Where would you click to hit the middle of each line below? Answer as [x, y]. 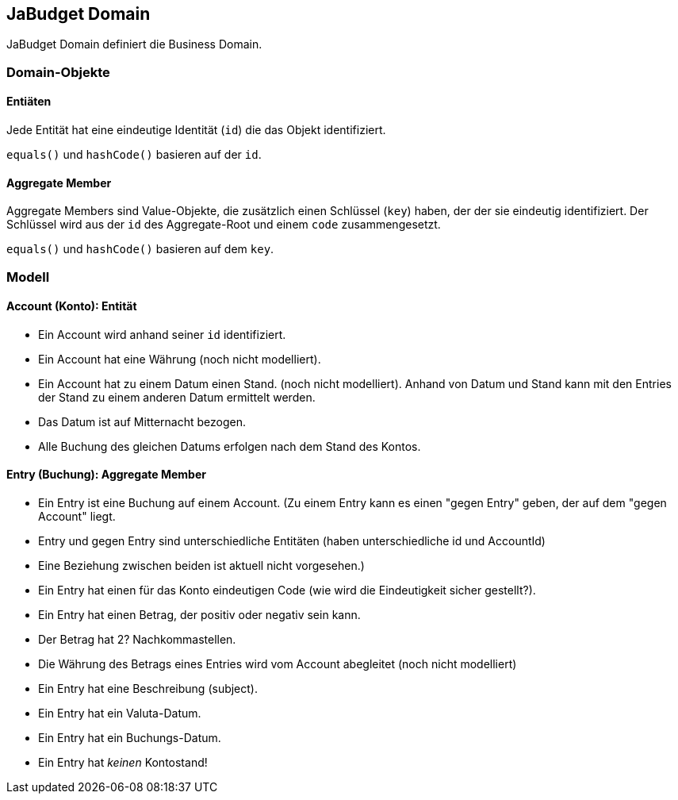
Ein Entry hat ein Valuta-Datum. [120, 713]
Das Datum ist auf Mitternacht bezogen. [142, 421]
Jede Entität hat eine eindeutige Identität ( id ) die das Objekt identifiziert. [196, 130]
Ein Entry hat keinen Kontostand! [123, 763]
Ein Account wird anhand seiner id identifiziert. [162, 334]
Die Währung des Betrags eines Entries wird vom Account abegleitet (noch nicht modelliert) [278, 664]
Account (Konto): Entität [72, 306]
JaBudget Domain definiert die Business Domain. [134, 44]
